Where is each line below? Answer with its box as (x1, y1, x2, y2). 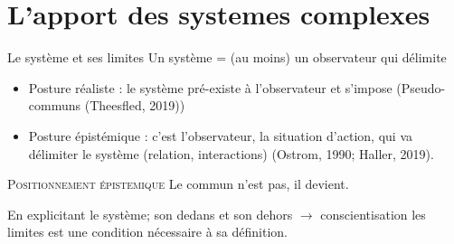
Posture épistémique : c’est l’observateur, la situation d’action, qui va (28, 126, 412, 145)
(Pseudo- (396, 78, 446, 97)
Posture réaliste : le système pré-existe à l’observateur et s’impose (28, 78, 393, 97)
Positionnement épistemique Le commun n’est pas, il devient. (7, 174, 349, 193)
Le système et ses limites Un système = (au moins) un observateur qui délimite (7, 48, 447, 67)
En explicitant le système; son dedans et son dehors (7, 204, 293, 223)
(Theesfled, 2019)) (84, 96, 185, 115)
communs (28, 96, 81, 115)
